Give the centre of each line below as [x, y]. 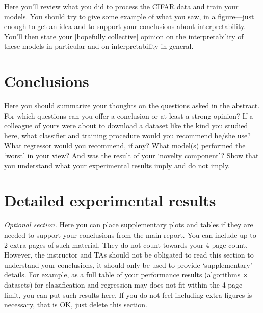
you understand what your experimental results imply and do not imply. [117, 165]
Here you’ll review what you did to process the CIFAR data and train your [121, 6]
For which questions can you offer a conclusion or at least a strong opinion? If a [129, 115]
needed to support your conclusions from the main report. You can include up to [130, 234]
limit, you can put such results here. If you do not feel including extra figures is [128, 294]
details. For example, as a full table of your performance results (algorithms [122, 275]
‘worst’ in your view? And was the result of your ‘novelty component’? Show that [131, 155]
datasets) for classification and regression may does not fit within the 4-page [123, 284]
